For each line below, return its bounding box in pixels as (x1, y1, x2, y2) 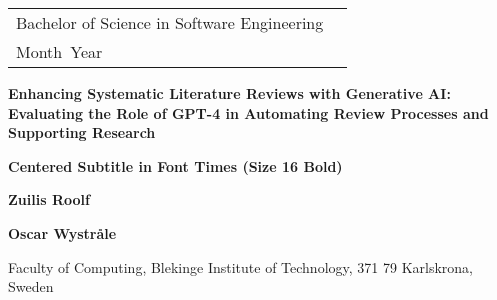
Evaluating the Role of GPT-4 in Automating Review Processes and (8, 102, 489, 123)
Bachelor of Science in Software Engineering (16, 11, 324, 34)
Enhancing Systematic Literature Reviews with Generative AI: (8, 83, 451, 103)
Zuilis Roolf (8, 189, 90, 210)
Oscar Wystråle (8, 222, 117, 243)
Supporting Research (8, 122, 156, 143)
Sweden (8, 276, 54, 297)
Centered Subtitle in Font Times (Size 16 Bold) (8, 155, 343, 176)
